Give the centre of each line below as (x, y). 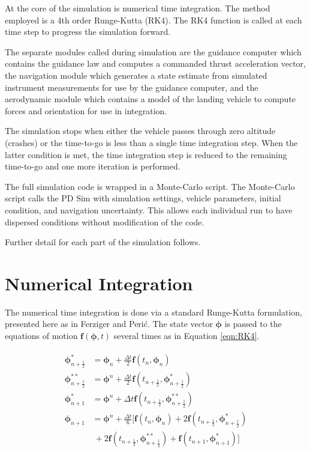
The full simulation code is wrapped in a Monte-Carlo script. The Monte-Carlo (150, 186)
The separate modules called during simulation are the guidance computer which (153, 51)
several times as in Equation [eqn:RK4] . (186, 335)
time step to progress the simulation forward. (88, 32)
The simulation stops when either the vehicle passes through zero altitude (140, 131)
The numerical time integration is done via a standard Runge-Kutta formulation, (154, 312)
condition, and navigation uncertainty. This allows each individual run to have (149, 209)
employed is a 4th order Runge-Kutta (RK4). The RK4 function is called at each (154, 20)
